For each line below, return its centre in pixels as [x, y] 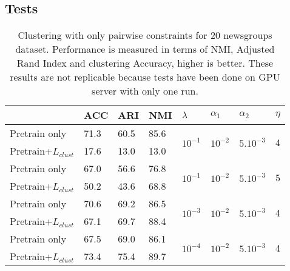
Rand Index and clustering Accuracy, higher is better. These [145, 63]
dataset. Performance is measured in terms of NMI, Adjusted [145, 49]
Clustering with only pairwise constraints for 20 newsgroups [145, 35]
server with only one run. [145, 91]
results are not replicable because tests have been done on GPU [145, 77]
